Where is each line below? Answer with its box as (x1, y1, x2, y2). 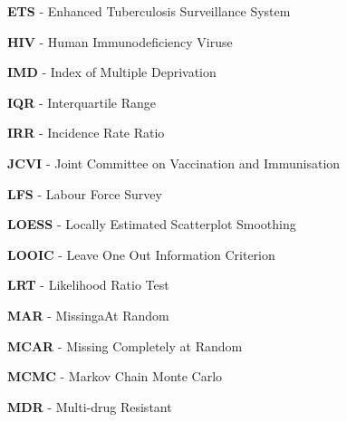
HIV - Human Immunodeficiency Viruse (7, 32, 233, 51)
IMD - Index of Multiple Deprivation (7, 62, 217, 82)
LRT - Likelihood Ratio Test (7, 275, 169, 294)
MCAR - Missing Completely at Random (7, 336, 243, 355)
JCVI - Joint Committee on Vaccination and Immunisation (7, 153, 341, 172)
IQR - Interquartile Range (7, 92, 156, 111)
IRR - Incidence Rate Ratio (7, 123, 165, 142)
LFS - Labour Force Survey (7, 184, 162, 203)
